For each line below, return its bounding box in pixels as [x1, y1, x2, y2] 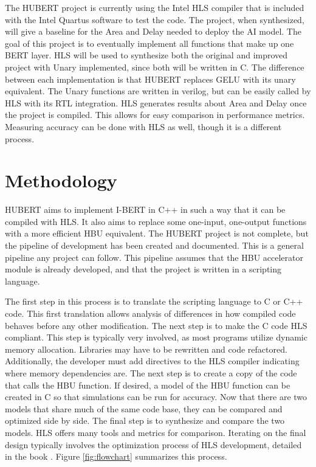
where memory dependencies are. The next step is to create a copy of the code [5, 366, 297, 379]
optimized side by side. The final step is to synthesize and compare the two [5, 414, 285, 427]
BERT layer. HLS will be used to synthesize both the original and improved [5, 49, 288, 61]
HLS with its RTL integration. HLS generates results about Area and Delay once [5, 96, 307, 109]
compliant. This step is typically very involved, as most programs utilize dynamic [5, 331, 307, 344]
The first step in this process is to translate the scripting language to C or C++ [5, 295, 303, 308]
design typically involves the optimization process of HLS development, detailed [5, 438, 302, 451]
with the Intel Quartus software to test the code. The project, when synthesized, [5, 13, 304, 26]
